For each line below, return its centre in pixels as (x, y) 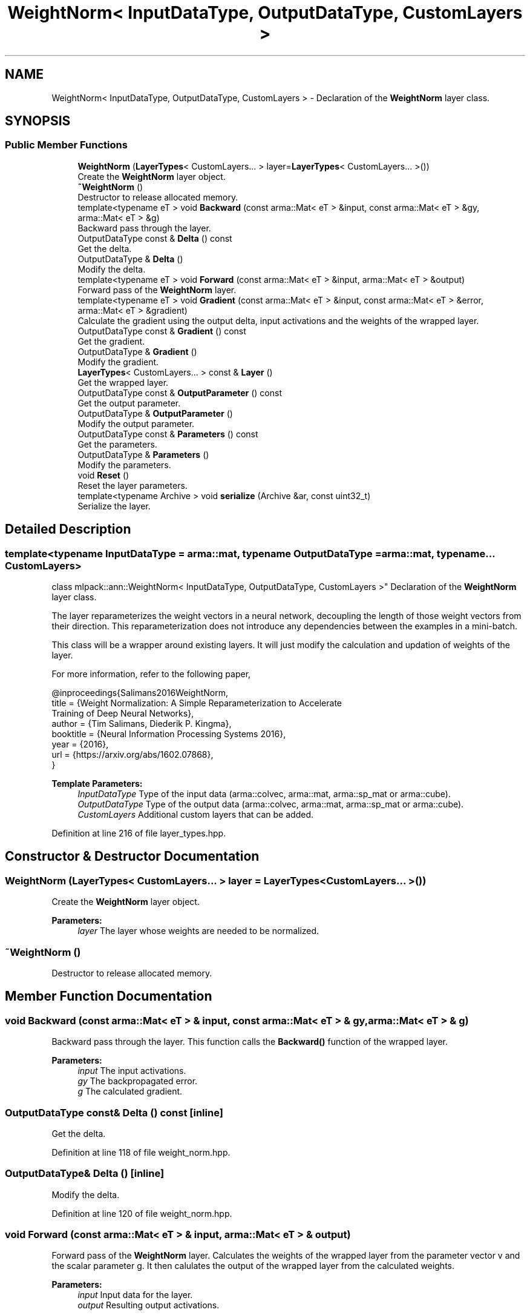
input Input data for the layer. (135, 1295)
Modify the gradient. (118, 362)
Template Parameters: (97, 784)
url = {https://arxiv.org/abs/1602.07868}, (132, 755)
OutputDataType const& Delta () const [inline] (114, 1112)
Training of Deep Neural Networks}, (123, 714)
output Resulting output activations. (149, 1305)
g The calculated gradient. (130, 1091)
